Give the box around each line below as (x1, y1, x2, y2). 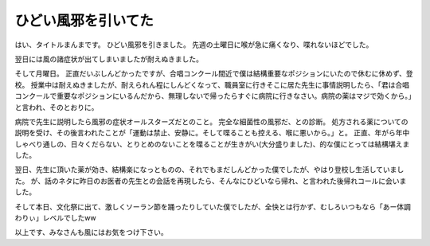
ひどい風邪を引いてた (14, 12, 154, 29)
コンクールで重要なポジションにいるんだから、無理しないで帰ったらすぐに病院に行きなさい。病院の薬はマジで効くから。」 (14, 92, 412, 101)
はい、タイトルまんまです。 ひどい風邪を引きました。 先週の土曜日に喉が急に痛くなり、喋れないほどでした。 (14, 40, 373, 49)
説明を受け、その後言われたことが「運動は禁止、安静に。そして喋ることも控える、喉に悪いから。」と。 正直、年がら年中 (14, 128, 410, 138)
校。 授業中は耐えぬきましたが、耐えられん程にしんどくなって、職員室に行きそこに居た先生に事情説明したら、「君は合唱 (14, 80, 410, 89)
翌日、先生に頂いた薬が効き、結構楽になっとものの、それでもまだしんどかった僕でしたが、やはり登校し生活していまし (14, 165, 405, 174)
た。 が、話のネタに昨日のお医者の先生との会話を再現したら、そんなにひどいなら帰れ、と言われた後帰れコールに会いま (14, 176, 407, 185)
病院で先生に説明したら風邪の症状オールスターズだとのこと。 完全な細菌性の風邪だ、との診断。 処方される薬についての (14, 116, 409, 127)
